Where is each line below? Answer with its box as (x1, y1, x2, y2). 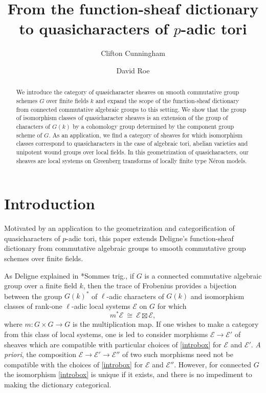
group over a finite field (4, 280, 77, 291)
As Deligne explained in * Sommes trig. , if (4, 270, 134, 281)
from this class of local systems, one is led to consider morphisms (4, 329, 208, 340)
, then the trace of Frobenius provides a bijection (83, 280, 237, 291)
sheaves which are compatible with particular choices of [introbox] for (4, 339, 221, 349)
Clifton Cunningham (101, 48, 165, 58)
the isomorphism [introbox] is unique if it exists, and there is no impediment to (4, 369, 252, 380)
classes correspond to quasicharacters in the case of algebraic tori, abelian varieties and (16, 139, 248, 148)
